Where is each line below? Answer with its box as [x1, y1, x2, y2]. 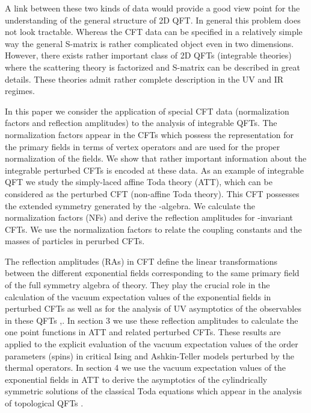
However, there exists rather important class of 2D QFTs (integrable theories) [5, 49, 292, 61]
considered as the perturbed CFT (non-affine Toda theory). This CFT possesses [5, 187, 300, 200]
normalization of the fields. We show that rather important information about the [5, 152, 307, 165]
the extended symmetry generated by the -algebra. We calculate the [5, 199, 255, 212]
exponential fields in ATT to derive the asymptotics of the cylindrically [5, 373, 268, 385]
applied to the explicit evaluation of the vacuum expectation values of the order [5, 338, 298, 350]
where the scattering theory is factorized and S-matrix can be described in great [5, 60, 300, 73]
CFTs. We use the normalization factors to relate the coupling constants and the [5, 222, 302, 235]
